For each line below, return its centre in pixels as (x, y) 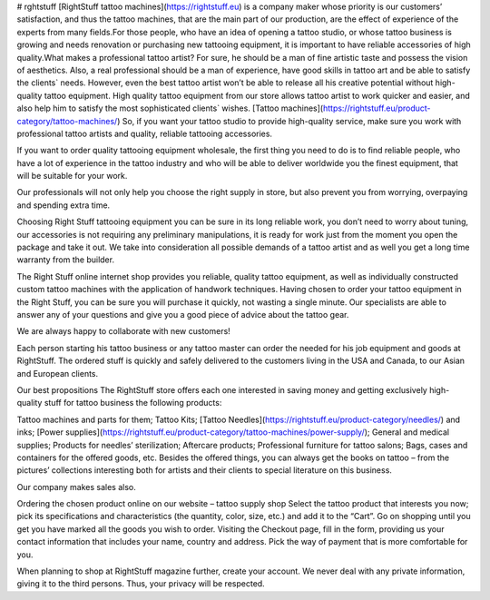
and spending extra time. (64, 205)
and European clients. (58, 373)
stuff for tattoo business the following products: (133, 403)
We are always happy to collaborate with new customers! (123, 331)
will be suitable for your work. (72, 176)
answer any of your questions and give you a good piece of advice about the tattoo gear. (183, 314)
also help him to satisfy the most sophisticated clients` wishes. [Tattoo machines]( (170, 108)
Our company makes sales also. (76, 487)
